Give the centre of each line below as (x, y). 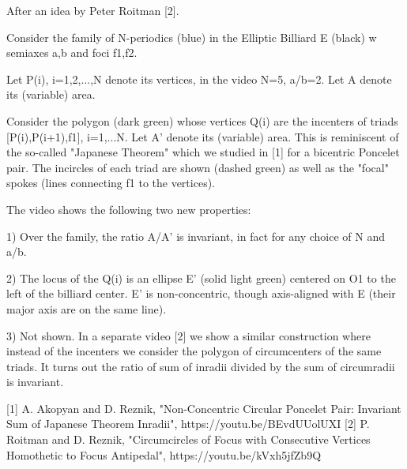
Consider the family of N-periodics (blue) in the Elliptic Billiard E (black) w (192, 37)
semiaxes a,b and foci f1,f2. (72, 53)
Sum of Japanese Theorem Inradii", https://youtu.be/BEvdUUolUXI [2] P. (188, 424)
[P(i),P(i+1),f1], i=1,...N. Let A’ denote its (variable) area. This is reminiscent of (203, 136)
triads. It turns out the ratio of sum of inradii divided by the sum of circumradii (201, 366)
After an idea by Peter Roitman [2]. (93, 10)
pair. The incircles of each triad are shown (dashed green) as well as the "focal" (198, 167)
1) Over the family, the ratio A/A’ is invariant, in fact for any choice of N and (196, 236)
